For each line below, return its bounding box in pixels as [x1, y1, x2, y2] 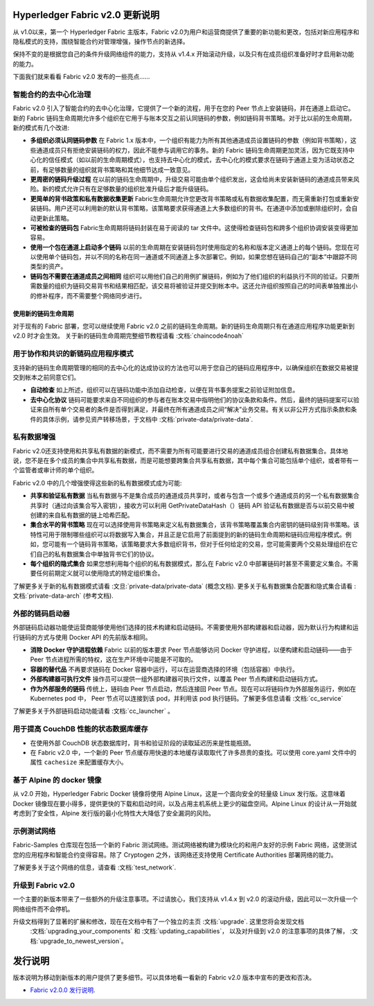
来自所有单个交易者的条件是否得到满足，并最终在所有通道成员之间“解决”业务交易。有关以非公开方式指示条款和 [35, 406, 351, 414]
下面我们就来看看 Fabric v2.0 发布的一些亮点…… [12, 73, 150, 81]
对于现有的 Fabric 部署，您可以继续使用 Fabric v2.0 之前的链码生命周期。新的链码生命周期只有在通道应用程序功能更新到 [12, 322, 355, 331]
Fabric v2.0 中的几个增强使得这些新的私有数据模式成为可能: [12, 478, 182, 487]
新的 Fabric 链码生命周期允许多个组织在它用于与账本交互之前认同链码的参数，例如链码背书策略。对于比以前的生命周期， [12, 114, 356, 122]
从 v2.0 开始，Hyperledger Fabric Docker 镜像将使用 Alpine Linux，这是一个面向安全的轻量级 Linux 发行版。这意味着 [12, 790, 346, 798]
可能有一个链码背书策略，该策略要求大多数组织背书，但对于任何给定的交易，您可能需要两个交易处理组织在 [48, 540, 352, 548]
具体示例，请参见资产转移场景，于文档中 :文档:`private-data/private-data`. [42, 415, 253, 423]
